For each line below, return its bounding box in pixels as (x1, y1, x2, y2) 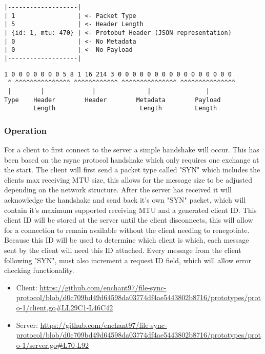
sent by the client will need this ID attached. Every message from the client (4, 245, 241, 255)
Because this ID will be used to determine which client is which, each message (4, 234, 249, 245)
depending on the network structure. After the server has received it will (4, 184, 232, 195)
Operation (4, 124, 47, 136)
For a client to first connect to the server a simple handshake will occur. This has (4, 144, 259, 155)
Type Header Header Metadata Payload (4, 96, 221, 104)
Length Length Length (33, 105, 217, 112)
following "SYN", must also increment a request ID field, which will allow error (4, 254, 252, 265)
